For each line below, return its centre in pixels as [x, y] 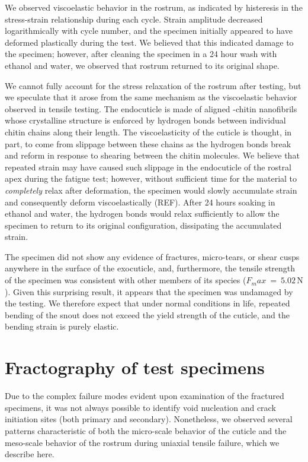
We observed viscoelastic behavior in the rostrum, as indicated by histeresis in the [154, 7]
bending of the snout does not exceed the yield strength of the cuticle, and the [147, 314]
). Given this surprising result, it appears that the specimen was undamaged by [149, 291]
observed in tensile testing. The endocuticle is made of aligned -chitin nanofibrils [151, 108]
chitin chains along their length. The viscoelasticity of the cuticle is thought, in [148, 132]
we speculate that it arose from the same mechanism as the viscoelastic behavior [151, 97]
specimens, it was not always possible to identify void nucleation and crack [140, 407]
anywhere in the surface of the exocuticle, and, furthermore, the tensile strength [150, 268]
